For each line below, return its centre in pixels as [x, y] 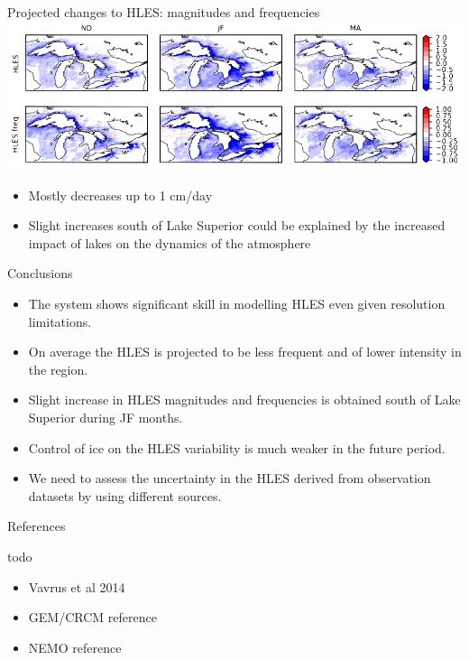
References [37, 526]
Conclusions [40, 273]
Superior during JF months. [106, 417]
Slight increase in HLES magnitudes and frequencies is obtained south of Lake [244, 400]
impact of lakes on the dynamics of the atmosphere [170, 242]
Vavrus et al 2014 [77, 586]
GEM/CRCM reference [92, 617]
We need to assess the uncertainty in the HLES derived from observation [230, 478]
